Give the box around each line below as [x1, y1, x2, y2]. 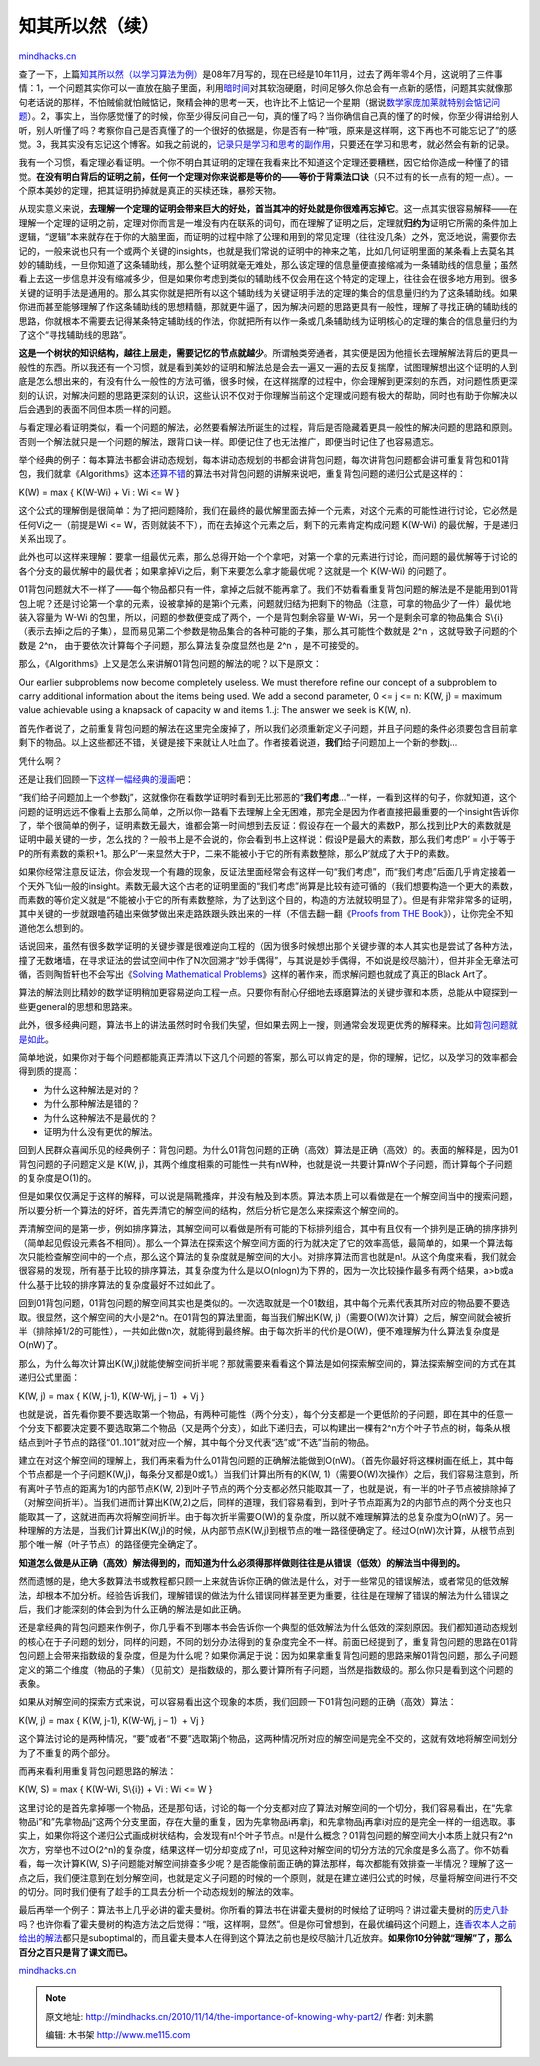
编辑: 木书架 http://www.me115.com [45, 2029, 191, 2041]
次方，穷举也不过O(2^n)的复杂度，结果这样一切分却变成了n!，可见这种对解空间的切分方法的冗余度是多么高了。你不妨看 [18, 1843, 510, 1855]
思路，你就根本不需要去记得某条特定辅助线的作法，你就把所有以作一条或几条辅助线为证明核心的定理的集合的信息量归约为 [18, 315, 518, 327]
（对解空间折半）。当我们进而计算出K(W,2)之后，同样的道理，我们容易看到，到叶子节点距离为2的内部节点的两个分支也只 [18, 1496, 512, 1509]
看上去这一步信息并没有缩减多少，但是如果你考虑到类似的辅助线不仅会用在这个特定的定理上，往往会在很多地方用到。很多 [18, 273, 518, 285]
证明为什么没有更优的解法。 [43, 1125, 158, 1137]
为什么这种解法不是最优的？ [43, 1111, 158, 1124]
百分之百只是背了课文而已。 [18, 1946, 133, 1958]
